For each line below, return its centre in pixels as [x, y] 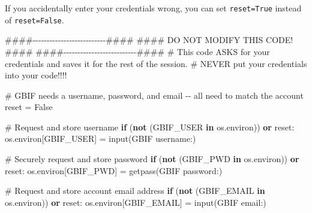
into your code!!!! [36, 75]
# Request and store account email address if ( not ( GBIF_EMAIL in [135, 191]
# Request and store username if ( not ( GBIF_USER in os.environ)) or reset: [150, 127]
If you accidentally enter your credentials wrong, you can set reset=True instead [153, 8]
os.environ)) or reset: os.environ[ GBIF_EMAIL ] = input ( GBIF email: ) [136, 202]
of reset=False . [34, 19]
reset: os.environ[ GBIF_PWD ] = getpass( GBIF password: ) [114, 170]
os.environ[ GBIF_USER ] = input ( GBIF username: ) [100, 139]
